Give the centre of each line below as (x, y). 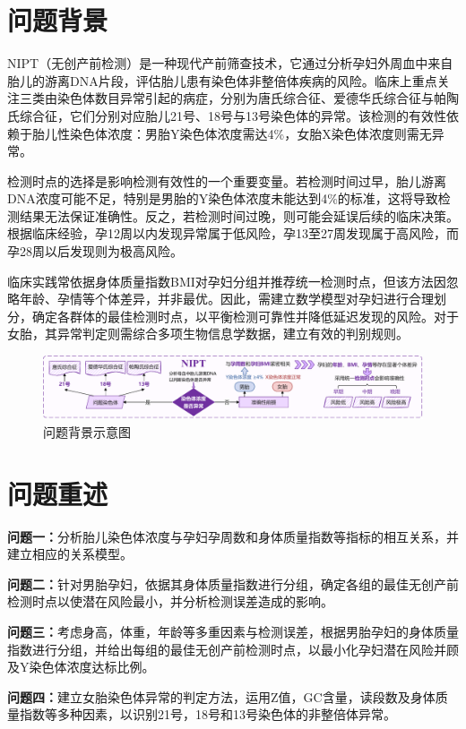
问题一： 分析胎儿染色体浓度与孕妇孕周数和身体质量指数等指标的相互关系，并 (233, 536)
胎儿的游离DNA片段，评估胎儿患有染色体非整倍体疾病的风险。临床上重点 (222, 80)
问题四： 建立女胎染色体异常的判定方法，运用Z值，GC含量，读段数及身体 (221, 696)
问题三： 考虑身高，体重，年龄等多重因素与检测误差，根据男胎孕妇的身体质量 (233, 631)
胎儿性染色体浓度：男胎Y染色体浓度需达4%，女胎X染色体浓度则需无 (232, 133)
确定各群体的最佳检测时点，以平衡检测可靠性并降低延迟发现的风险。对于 (245, 316)
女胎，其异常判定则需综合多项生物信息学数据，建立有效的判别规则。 (208, 334)
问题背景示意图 (87, 431)
